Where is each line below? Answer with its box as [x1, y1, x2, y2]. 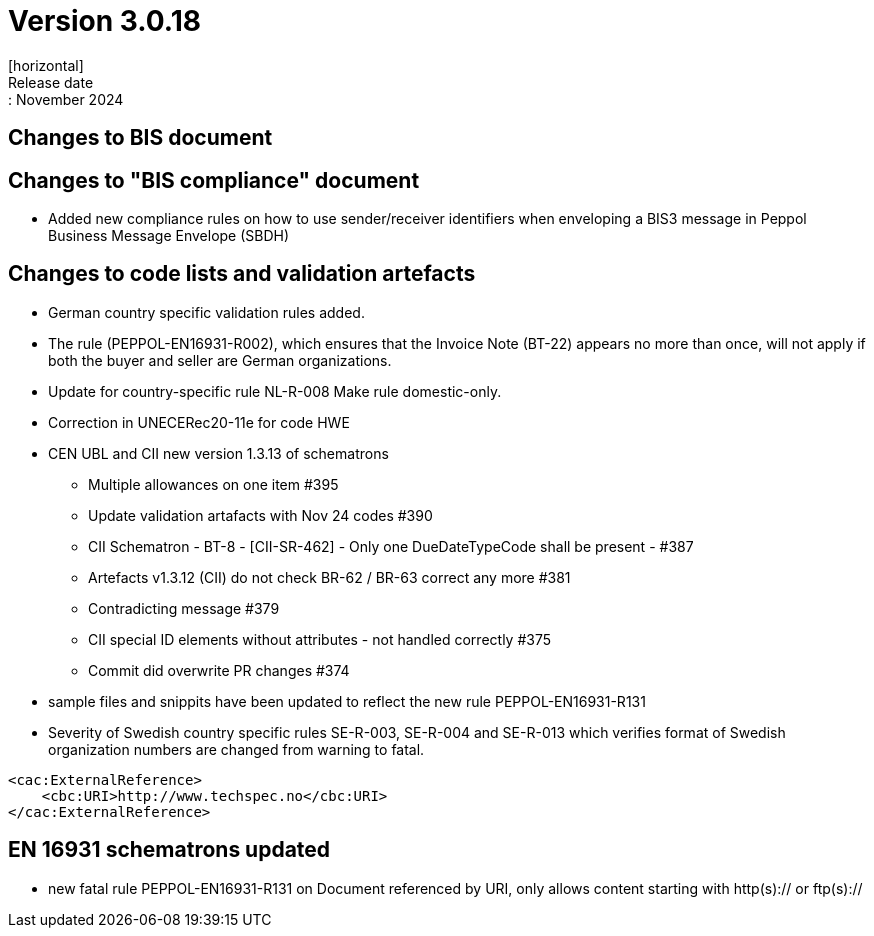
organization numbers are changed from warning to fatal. [48, 740, 425, 758]
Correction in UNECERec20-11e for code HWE [48, 413, 350, 431]
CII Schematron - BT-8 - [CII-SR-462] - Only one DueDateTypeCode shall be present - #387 [88, 537, 694, 555]
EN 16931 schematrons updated [8, 837, 331, 863]
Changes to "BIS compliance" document [8, 167, 420, 193]
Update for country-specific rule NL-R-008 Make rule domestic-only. [48, 382, 502, 400]
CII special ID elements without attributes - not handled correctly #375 [88, 630, 552, 648]
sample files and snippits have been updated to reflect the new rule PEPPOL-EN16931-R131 [48, 692, 646, 710]
